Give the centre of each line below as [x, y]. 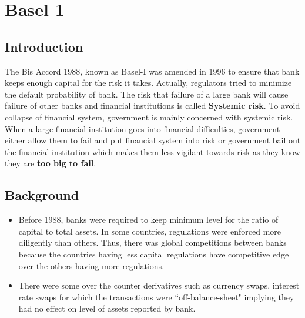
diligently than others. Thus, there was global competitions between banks [152, 242]
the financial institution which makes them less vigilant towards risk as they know [152, 151]
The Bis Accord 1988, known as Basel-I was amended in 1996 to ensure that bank [152, 71]
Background [42, 195]
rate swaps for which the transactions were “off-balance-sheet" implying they [156, 297]
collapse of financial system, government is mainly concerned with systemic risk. [149, 117]
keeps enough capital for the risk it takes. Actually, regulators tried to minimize [148, 83]
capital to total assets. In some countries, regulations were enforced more [150, 231]
